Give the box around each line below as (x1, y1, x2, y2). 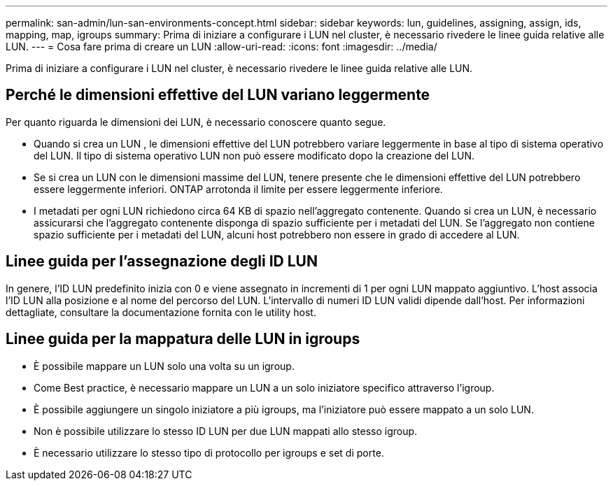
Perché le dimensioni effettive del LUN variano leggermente (6, 86, 430, 104)
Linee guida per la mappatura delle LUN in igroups (6, 330, 360, 348)
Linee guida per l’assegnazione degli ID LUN (6, 252, 318, 271)
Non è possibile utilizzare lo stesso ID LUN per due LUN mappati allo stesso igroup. (34, 424, 418, 437)
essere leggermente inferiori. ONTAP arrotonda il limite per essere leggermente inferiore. (34, 183, 443, 195)
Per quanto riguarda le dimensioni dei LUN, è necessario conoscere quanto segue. (6, 115, 386, 128)
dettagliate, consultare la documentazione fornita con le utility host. (6, 306, 316, 318)
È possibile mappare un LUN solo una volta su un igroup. (34, 359, 295, 372)
